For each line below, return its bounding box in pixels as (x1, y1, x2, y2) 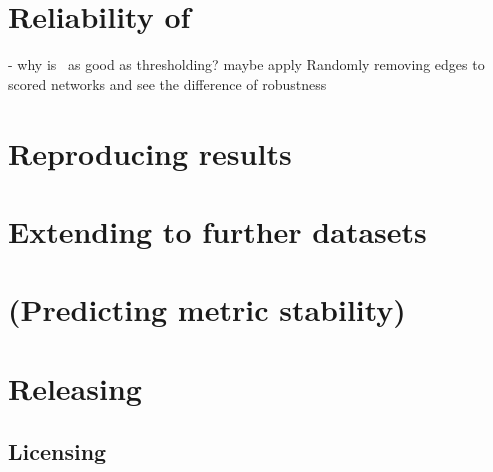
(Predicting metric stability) (8, 289, 406, 330)
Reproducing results (8, 132, 292, 173)
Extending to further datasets (8, 210, 427, 251)
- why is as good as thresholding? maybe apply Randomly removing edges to (8, 54, 485, 75)
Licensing (8, 436, 107, 467)
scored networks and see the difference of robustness (8, 73, 327, 94)
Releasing (8, 367, 142, 408)
